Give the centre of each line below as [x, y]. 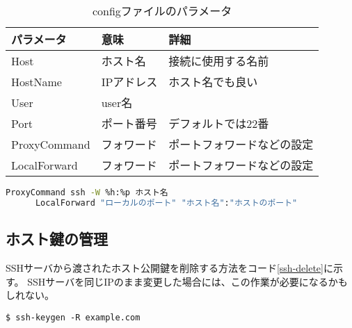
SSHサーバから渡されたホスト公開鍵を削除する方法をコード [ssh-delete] [165, 267]
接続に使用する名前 [219, 61]
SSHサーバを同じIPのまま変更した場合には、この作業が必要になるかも [187, 281]
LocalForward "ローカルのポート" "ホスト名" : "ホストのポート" [166, 203]
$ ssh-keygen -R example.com [73, 317]
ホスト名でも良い [213, 82]
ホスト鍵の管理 [57, 239]
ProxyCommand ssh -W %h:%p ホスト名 [87, 192]
